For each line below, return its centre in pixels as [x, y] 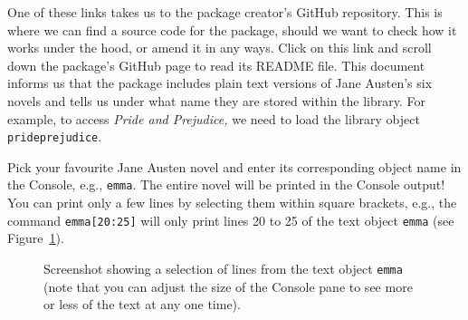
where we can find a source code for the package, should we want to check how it [232, 29]
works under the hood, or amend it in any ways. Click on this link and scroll [220, 48]
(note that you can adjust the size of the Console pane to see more [228, 286]
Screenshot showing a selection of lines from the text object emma [223, 268]
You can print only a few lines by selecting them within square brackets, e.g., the [232, 203]
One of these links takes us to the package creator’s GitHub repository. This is [225, 12]
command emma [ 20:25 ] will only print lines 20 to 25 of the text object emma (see [231, 220]
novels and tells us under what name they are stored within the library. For [216, 100]
